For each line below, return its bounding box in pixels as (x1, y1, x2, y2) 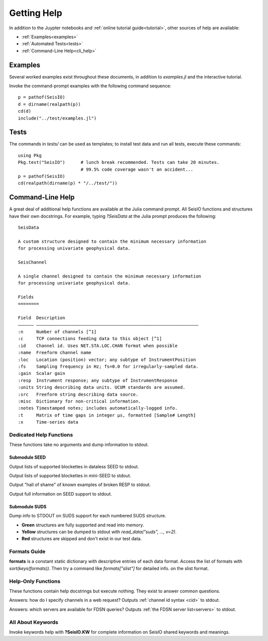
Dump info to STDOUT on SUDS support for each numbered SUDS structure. (9, 513, 166, 519)
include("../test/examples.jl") (18, 115, 97, 121)
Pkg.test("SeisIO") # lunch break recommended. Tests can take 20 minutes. (18, 159, 220, 165)
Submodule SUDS (9, 503, 47, 509)
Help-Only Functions (9, 577, 61, 584)
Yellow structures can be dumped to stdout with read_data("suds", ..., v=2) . (21, 529, 177, 535)
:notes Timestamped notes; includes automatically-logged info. (18, 405, 178, 411)
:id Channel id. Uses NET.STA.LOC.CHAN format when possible (18, 343, 178, 349)
